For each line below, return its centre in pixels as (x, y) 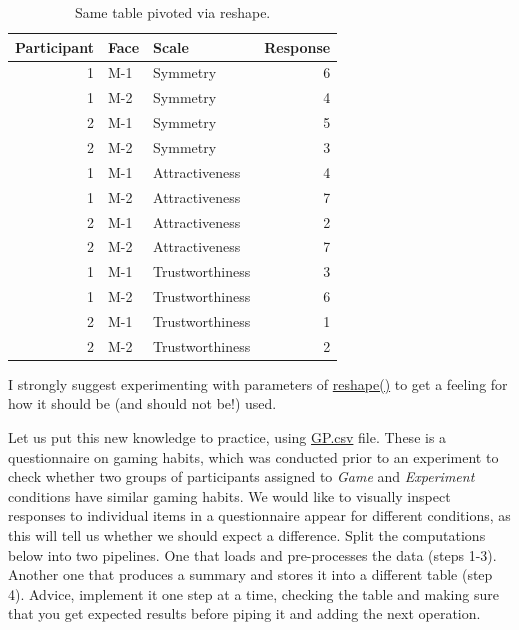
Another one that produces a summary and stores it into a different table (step (250, 574)
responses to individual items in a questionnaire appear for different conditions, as (259, 515)
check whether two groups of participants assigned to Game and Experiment (241, 476)
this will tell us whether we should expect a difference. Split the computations (247, 534)
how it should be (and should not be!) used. (142, 403)
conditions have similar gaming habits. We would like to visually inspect (229, 495)
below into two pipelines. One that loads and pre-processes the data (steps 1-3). (252, 554)
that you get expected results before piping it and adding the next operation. (244, 613)
